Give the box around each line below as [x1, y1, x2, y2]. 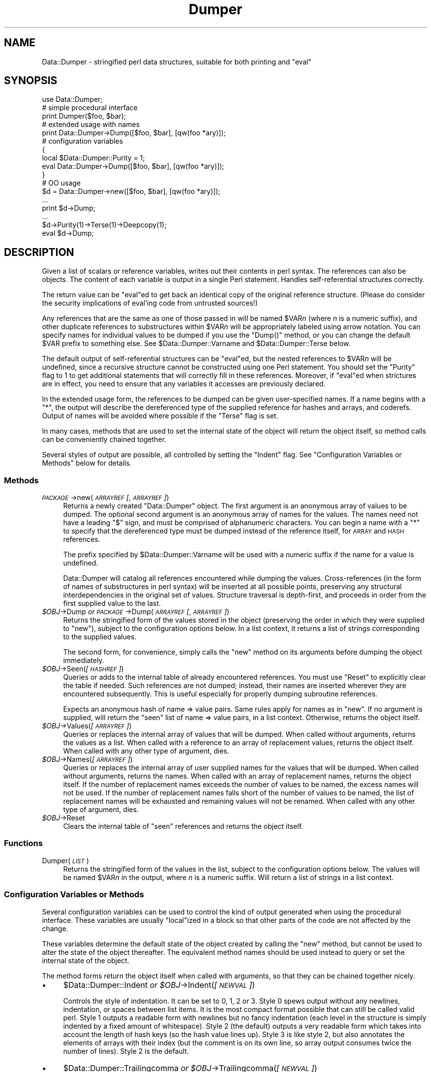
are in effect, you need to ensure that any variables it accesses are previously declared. [42, 379, 326, 388]
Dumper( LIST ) [42, 856, 89, 865]
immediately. [63, 656, 104, 665]
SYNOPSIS [4, 74, 58, 87]
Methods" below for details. [42, 459, 132, 468]
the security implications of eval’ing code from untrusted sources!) [42, 299, 258, 308]
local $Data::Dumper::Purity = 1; [42, 154, 145, 162]
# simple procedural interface [42, 103, 138, 112]
